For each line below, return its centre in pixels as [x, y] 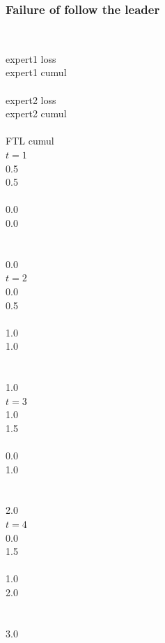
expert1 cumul [36, 72]
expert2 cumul [36, 113]
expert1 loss [31, 58]
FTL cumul [30, 141]
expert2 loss [31, 99]
